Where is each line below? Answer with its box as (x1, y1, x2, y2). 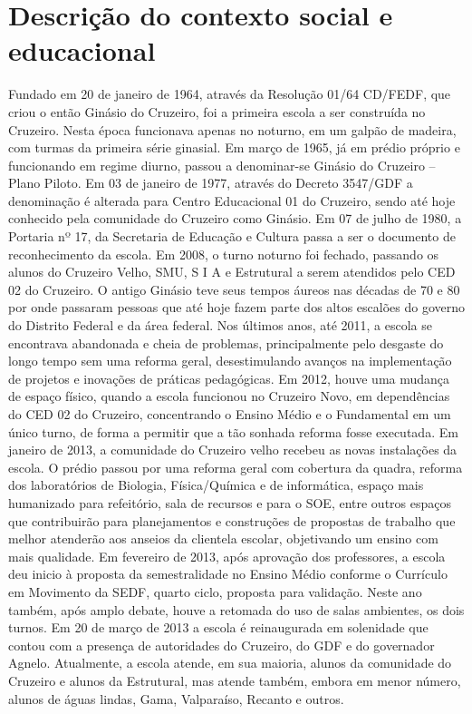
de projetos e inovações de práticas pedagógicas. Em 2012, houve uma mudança (8, 368, 450, 387)
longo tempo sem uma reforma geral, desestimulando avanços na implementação (8, 351, 452, 370)
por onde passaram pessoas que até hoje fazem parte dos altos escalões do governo (8, 298, 465, 317)
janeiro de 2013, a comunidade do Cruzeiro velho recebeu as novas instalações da (8, 440, 458, 459)
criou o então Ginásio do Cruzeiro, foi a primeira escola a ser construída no (8, 102, 426, 121)
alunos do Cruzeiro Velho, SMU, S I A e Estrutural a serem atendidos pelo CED (8, 262, 456, 281)
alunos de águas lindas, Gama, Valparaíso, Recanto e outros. (8, 689, 344, 708)
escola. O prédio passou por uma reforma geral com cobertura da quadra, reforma (8, 457, 463, 476)
